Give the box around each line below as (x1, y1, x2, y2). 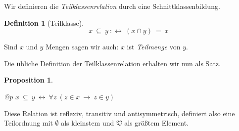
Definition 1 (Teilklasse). (4, 17, 84, 28)
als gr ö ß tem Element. (124, 118, 189, 128)
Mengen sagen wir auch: (46, 42, 119, 52)
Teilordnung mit (4, 118, 53, 128)
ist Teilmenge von (127, 42, 181, 52)
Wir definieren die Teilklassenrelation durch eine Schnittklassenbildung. (4, 1, 220, 11)
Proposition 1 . (4, 75, 53, 85)
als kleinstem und (61, 118, 114, 128)
